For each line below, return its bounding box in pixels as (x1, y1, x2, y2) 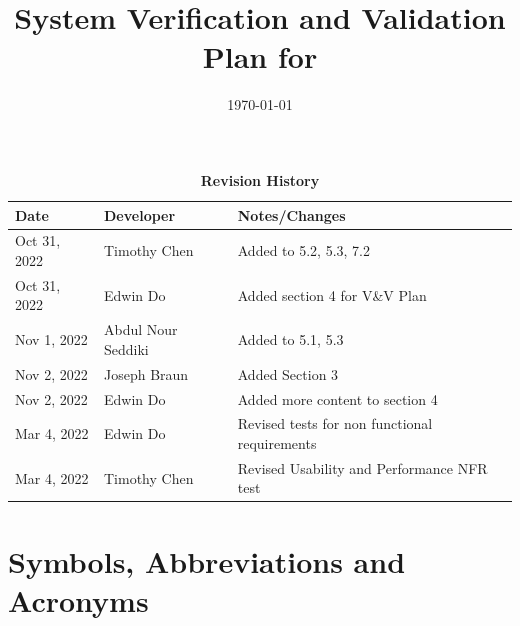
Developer (104, 204, 176, 225)
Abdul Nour (104, 319, 178, 340)
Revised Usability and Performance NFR (237, 457, 488, 478)
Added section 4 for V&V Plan (237, 284, 427, 305)
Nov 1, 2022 (15, 329, 88, 350)
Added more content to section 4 (237, 388, 438, 409)
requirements (237, 432, 317, 453)
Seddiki (104, 338, 149, 359)
